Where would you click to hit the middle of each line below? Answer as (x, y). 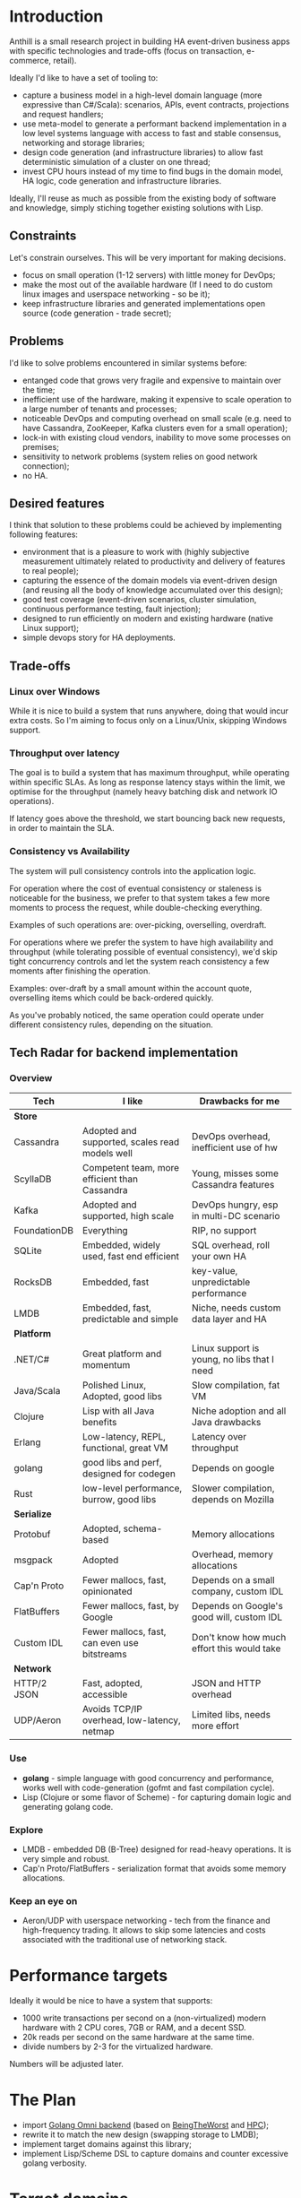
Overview (31, 1077)
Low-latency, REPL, (124, 1437)
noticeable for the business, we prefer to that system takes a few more (140, 897)
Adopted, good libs (122, 1397)
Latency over (219, 1437)
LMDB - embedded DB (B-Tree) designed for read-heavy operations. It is (157, 1849)
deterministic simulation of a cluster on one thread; (116, 161)
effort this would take (236, 1648)
